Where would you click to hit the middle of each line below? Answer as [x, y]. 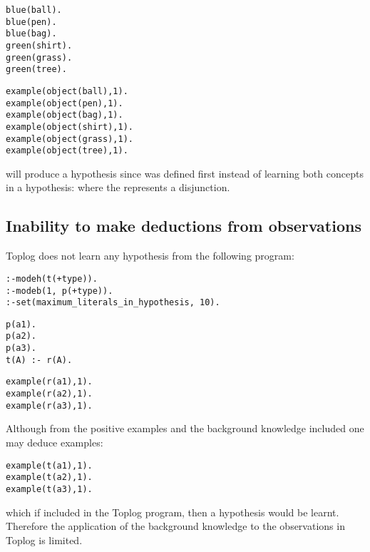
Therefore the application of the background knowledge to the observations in [175, 526]
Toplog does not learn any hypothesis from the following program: [150, 256]
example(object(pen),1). [65, 103]
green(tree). [36, 70]
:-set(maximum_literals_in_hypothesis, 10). [113, 303]
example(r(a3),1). [49, 405]
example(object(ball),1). [67, 91]
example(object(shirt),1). [70, 127]
